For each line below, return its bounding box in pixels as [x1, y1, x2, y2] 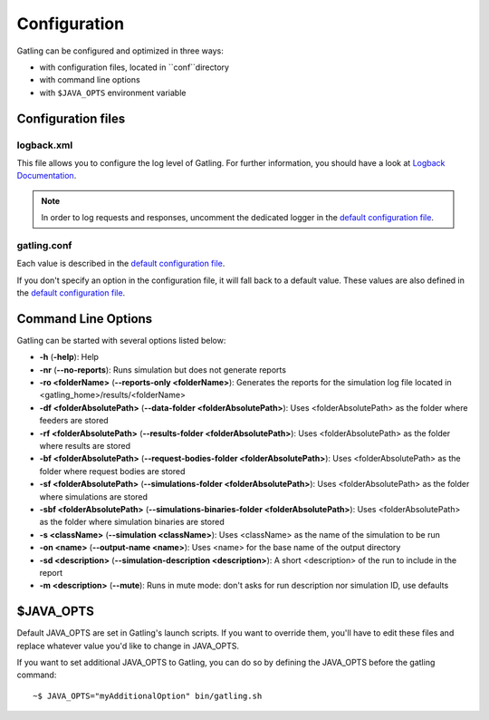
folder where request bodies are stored [39, 465, 186, 476]
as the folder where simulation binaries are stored [39, 517, 225, 528]
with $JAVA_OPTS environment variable [39, 87, 187, 98]
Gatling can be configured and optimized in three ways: [16, 45, 224, 56]
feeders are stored [39, 415, 109, 426]
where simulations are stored [39, 491, 149, 502]
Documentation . [16, 170, 77, 181]
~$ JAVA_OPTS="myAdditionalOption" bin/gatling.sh [33, 690, 263, 701]
